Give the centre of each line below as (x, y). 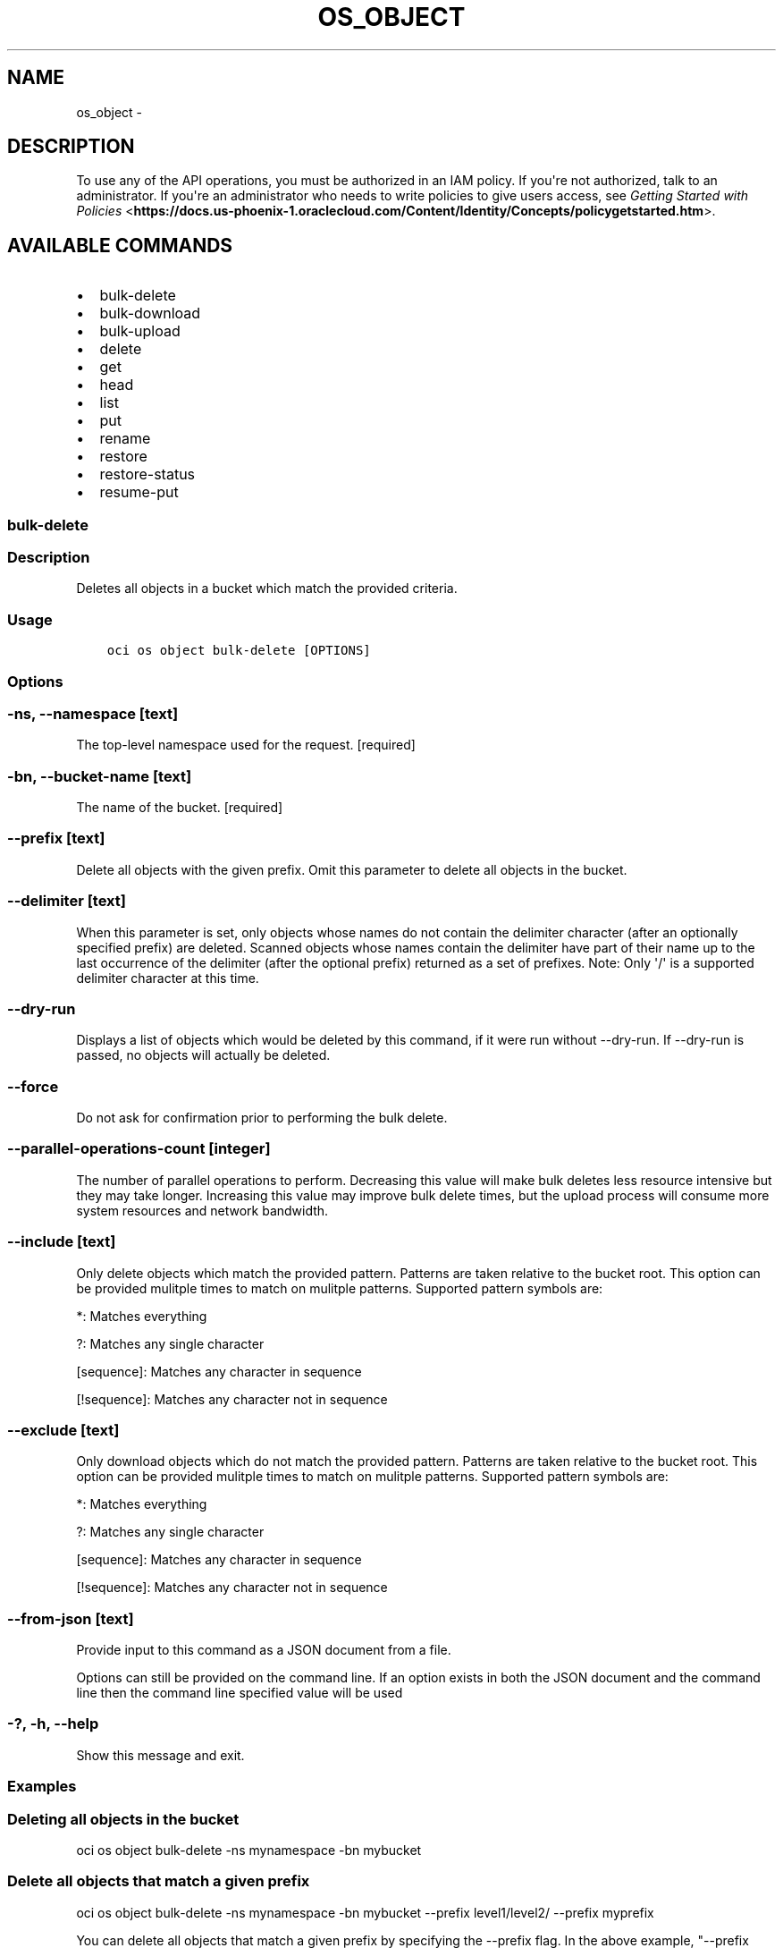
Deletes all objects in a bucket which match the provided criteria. (267, 589)
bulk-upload (140, 331)
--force (33, 1086)
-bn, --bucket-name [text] (100, 776)
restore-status (147, 474)
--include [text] (62, 1242)
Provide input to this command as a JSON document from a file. (264, 1650)
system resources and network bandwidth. (202, 1210)
